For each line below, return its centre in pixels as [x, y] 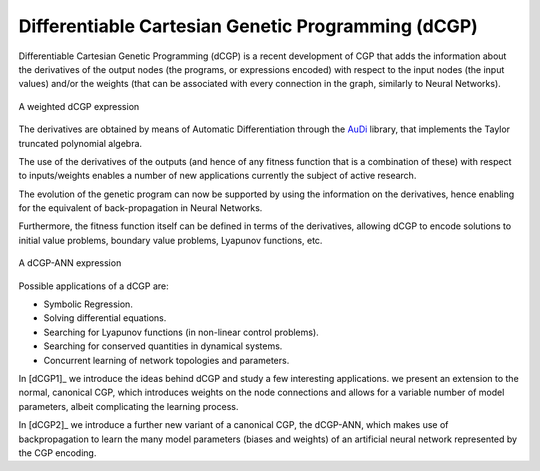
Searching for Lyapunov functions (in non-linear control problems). [181, 332]
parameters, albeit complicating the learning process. [128, 406]
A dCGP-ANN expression [70, 263]
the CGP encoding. [57, 452]
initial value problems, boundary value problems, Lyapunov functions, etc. [170, 240]
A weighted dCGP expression [79, 106]
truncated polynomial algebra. [80, 143]
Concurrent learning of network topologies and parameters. [166, 360]
